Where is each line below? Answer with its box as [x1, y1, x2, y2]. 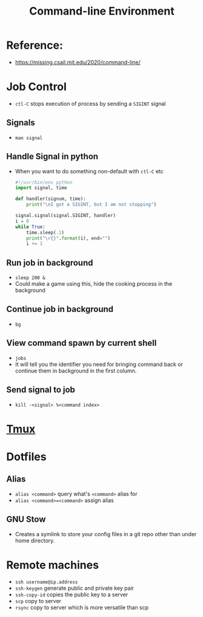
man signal [15, 135, 43, 141]
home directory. [15, 537, 55, 544]
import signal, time [15, 185, 67, 191]
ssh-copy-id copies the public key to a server [15, 591, 128, 598]
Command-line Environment [29, 4, 175, 18]
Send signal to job [6, 385, 76, 395]
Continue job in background [6, 304, 114, 314]
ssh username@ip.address [15, 579, 78, 585]
